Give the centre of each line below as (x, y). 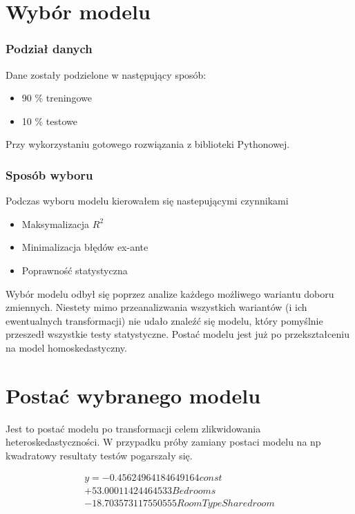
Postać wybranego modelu (133, 395)
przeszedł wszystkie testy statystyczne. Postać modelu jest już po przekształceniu (177, 334)
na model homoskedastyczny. (66, 347)
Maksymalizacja (56, 223)
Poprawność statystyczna (75, 270)
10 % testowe (49, 121)
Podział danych (49, 49)
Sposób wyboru (49, 174)
